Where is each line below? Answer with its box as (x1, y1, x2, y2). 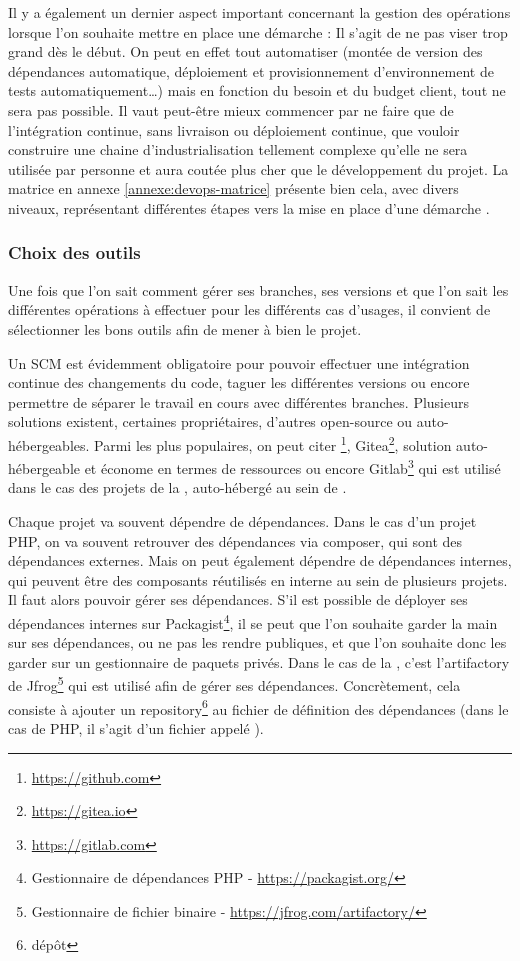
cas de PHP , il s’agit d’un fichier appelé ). (8, 717, 264, 738)
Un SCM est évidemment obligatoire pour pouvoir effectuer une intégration (8, 352, 470, 373)
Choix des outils (8, 240, 141, 265)
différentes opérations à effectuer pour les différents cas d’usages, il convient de (8, 299, 491, 320)
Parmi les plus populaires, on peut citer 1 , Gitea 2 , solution (94, 431, 452, 455)
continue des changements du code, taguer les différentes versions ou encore (8, 372, 470, 393)
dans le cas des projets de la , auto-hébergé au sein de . (8, 477, 347, 498)
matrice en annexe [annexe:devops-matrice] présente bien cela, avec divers (8, 178, 459, 199)
